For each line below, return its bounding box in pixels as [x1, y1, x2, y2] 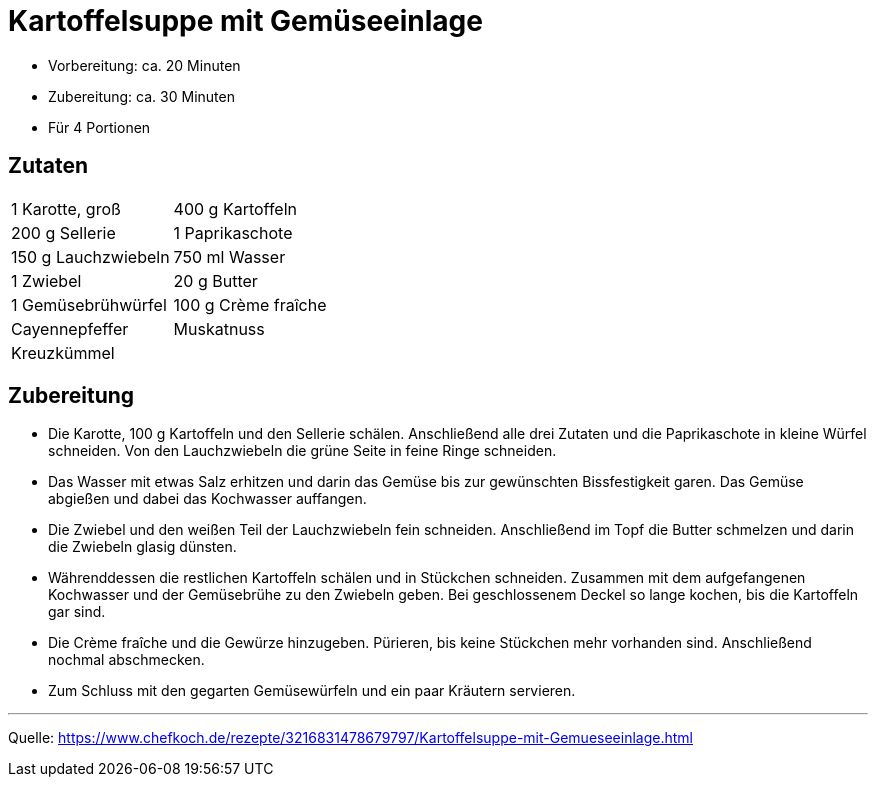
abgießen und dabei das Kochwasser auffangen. [48, 490, 367, 508]
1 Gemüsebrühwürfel [11, 294, 167, 315]
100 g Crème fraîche [173, 294, 327, 315]
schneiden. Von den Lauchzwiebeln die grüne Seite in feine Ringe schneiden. [48, 442, 557, 460]
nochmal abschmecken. [48, 651, 205, 669]
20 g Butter [173, 270, 258, 291]
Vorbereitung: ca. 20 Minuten [48, 56, 241, 74]
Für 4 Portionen [48, 118, 151, 136]
